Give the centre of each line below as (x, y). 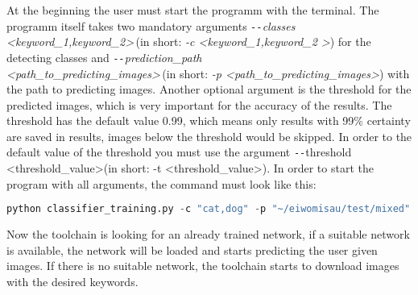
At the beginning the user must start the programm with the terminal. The (193, 10)
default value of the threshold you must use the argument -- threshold (179, 152)
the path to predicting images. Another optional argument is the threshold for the (209, 89)
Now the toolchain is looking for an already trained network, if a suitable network (208, 234)
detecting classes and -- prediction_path (104, 57)
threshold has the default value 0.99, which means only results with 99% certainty (209, 120)
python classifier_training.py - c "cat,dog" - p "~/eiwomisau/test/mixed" (209, 209)
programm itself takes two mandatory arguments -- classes (151, 25)
